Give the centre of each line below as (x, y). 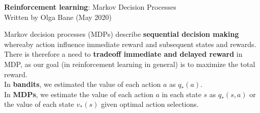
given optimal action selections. (150, 104)
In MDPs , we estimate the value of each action (79, 94)
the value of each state (39, 104)
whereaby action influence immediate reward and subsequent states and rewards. (130, 44)
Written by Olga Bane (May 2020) (58, 17)
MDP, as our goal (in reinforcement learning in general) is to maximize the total (130, 64)
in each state (181, 94)
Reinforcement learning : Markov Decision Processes (90, 7)
